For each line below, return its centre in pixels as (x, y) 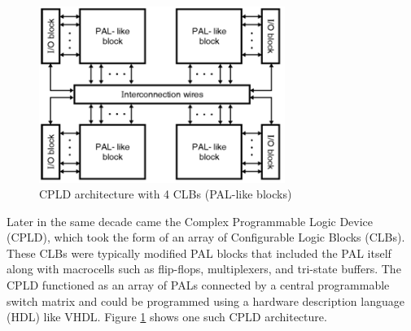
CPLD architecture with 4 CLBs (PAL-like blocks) (166, 194)
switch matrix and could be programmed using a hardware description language (205, 301)
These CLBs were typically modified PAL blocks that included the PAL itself (199, 253)
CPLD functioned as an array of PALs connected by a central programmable (198, 285)
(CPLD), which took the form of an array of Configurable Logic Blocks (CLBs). (206, 237)
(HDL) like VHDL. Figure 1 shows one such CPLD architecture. (167, 317)
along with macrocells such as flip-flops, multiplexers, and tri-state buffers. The (204, 269)
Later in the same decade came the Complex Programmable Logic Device (190, 221)
